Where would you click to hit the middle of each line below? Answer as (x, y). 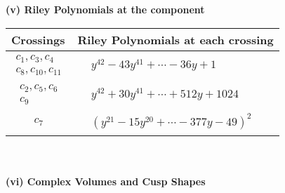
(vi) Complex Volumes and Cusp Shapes (106, 181)
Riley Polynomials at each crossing (175, 39)
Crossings (38, 39)
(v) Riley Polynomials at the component (105, 9)
